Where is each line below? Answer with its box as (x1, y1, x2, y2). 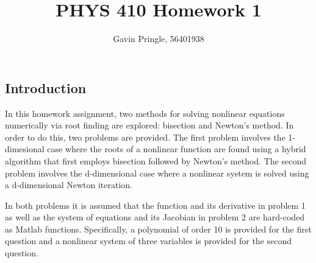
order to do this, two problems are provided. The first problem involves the (5, 130, 285, 143)
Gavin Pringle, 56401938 (113, 32, 204, 45)
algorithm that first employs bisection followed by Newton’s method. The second (5, 154, 306, 167)
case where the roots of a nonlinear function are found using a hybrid (47, 142, 306, 155)
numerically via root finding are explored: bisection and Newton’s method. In (5, 119, 294, 131)
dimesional (5, 142, 45, 155)
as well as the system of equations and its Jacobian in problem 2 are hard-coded (5, 211, 305, 223)
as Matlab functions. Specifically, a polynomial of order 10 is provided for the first (5, 222, 312, 235)
